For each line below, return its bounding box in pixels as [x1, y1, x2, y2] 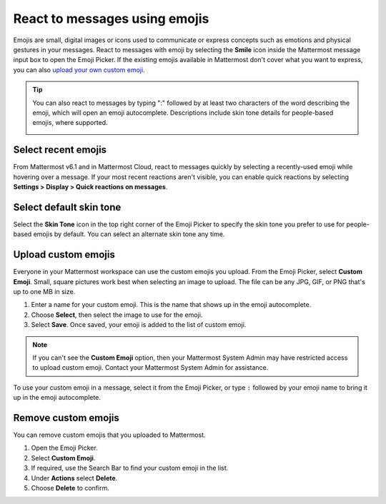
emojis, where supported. [32, 119, 108, 127]
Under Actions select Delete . [31, 473, 118, 482]
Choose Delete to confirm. [31, 483, 110, 492]
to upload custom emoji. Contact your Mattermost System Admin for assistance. [32, 363, 269, 372]
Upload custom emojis [13, 248, 116, 261]
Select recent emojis [13, 143, 107, 156]
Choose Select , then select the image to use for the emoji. [31, 311, 203, 319]
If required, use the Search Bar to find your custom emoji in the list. [31, 464, 229, 473]
